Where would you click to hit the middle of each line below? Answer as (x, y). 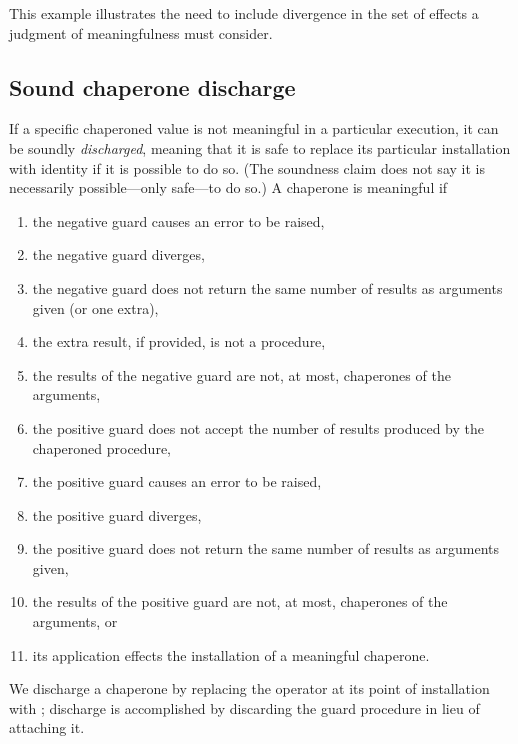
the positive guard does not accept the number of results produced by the (258, 427)
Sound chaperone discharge (152, 86)
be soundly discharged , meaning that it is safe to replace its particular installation (260, 147)
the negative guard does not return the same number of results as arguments (267, 287)
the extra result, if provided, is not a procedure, (179, 341)
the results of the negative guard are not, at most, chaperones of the (241, 374)
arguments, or (75, 621)
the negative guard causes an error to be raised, (178, 220)
